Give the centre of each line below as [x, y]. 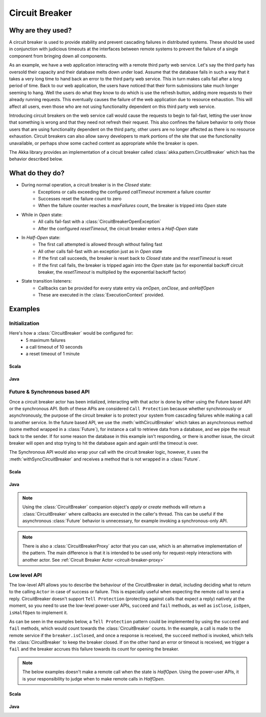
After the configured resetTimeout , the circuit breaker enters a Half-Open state [118, 228]
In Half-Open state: [41, 237]
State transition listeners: [47, 281]
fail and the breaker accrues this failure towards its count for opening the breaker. [94, 649]
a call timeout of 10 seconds [54, 347]
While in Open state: [42, 215]
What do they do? [37, 173]
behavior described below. [36, 159]
